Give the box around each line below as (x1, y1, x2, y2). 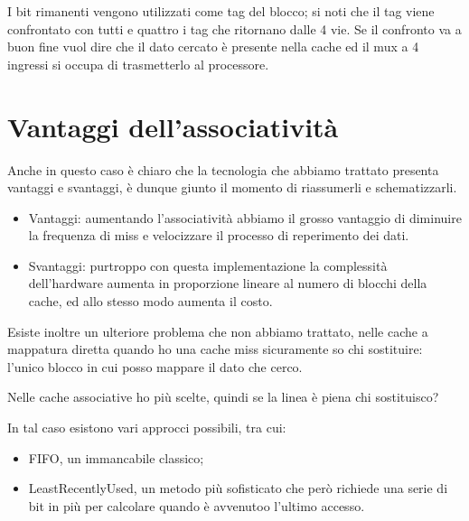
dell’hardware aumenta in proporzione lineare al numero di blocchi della (28, 274, 427, 293)
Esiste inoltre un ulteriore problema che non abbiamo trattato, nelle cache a (7, 321, 428, 340)
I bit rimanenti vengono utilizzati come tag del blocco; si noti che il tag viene (7, 2, 435, 20)
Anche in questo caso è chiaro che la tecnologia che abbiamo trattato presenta (7, 160, 439, 179)
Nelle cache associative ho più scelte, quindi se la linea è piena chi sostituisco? (7, 387, 439, 406)
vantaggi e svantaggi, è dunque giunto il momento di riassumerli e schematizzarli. (7, 178, 457, 197)
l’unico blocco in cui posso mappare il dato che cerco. (7, 357, 303, 376)
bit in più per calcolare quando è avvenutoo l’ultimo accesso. (28, 496, 365, 515)
